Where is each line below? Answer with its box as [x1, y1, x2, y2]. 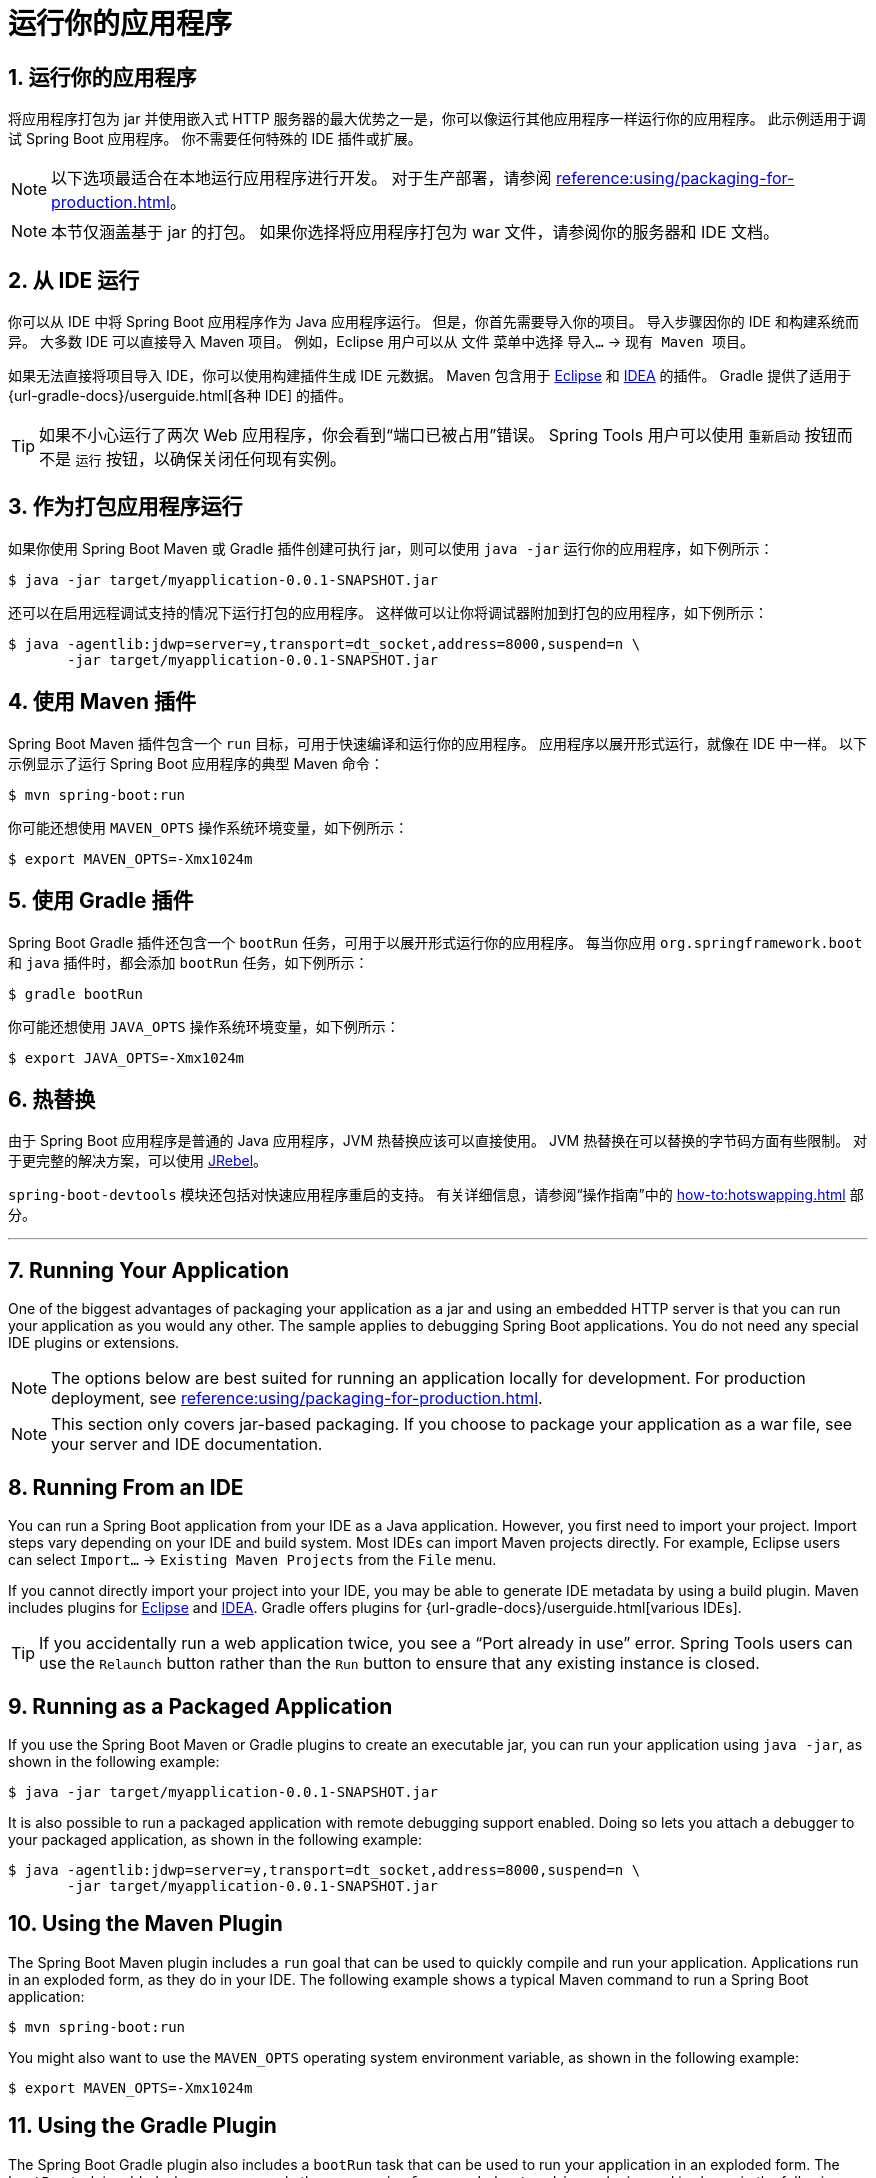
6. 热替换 [8, 1086, 96, 1112]
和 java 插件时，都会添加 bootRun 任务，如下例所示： [8, 953, 369, 971]
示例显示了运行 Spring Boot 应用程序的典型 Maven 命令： [8, 754, 384, 772]
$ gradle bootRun [8, 985, 143, 1002]
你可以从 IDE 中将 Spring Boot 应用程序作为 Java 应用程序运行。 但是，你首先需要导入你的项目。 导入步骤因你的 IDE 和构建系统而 [8, 313, 859, 331]
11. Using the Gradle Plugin [8, 2113, 277, 2139]
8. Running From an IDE [8, 1474, 244, 1500]
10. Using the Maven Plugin [8, 1911, 283, 1937]
